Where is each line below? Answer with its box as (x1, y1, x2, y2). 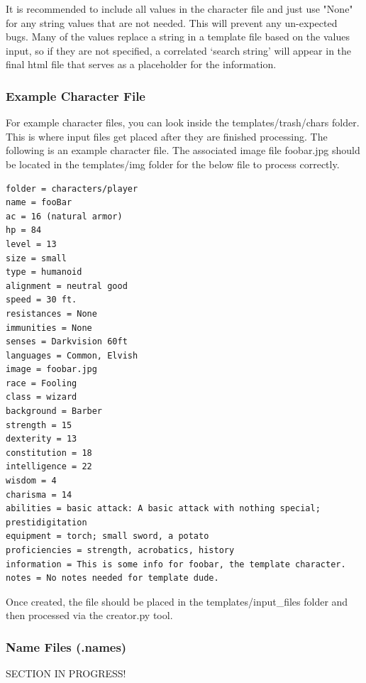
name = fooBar (6, 197, 72, 208)
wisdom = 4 (6, 476, 57, 486)
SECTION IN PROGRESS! (6, 666, 126, 681)
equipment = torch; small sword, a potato (6, 531, 209, 542)
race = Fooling (6, 378, 77, 388)
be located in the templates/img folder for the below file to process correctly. (6, 156, 340, 171)
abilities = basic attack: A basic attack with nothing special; (6, 503, 321, 514)
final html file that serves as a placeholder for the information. (6, 57, 277, 72)
